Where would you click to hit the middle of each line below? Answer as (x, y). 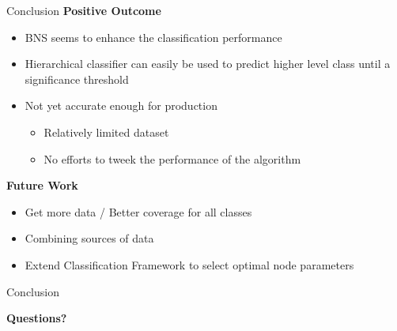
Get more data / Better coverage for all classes (138, 211)
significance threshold (77, 79)
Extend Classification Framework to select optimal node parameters (189, 264)
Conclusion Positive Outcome (84, 10)
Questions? (37, 318)
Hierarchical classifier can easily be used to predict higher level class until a (208, 64)
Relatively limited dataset (106, 132)
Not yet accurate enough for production (121, 105)
